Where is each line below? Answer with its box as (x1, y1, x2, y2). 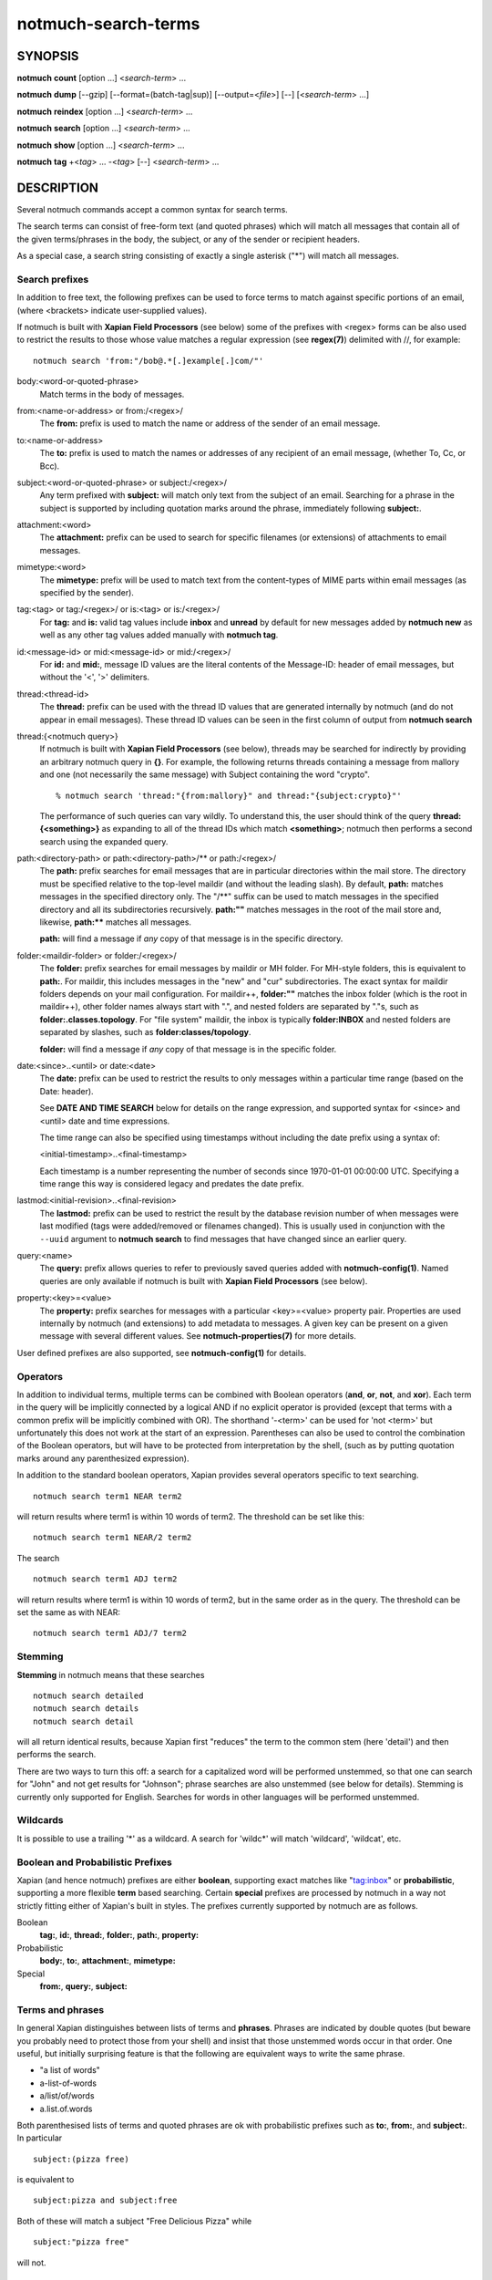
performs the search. (16, 1749, 97, 1760)
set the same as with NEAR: (16, 1606, 121, 1618)
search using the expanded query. (39, 835, 169, 847)
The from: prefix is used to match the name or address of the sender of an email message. (39, 418, 381, 429)
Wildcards (16, 1814, 64, 1827)
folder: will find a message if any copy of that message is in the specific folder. (39, 1043, 337, 1054)
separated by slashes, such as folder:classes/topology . (39, 1027, 251, 1038)
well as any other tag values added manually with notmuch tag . (39, 629, 279, 640)
